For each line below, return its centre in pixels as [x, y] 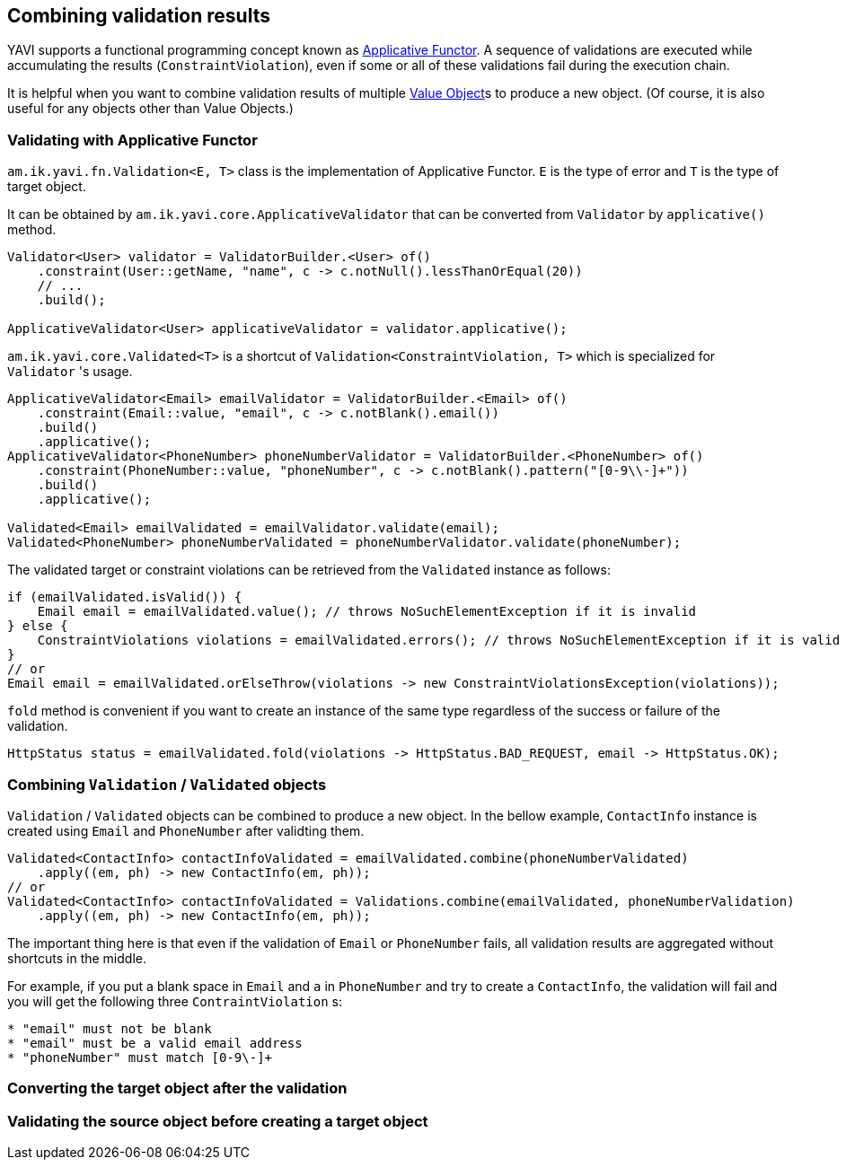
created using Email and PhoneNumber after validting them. [186, 830]
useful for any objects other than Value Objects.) [150, 109]
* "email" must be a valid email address [155, 1043]
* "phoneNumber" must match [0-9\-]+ [140, 1057]
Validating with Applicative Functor [132, 140]
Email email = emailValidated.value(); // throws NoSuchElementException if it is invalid [367, 612]
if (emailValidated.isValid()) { [125, 597]
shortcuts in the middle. [77, 958]
